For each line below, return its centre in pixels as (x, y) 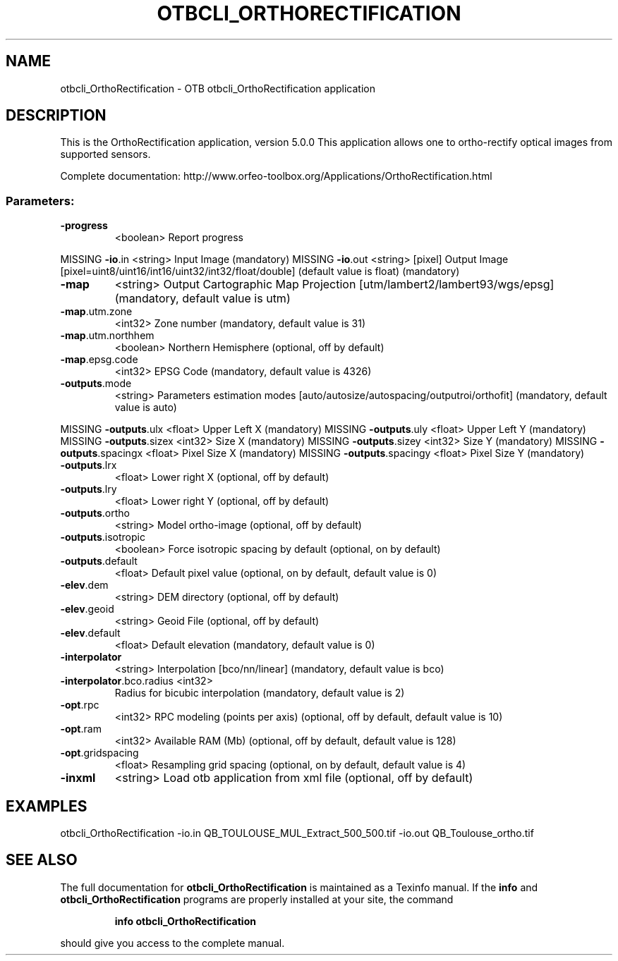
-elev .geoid (87, 609)
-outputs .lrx (89, 465)
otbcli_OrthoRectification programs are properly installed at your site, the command (257, 899)
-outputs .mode (96, 384)
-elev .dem (84, 585)
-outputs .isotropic (103, 537)
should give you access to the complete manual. (172, 943)
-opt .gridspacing (99, 753)
